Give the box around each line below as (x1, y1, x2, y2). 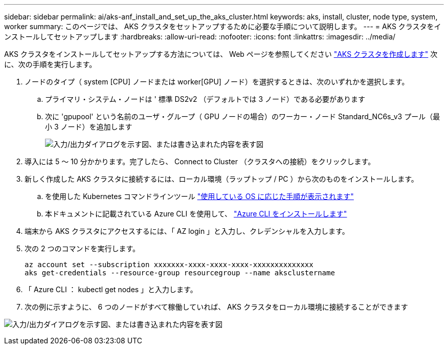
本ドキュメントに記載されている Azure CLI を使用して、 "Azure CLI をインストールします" (45, 209, 347, 218)
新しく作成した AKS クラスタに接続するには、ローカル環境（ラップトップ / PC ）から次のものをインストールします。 (25, 174, 418, 183)
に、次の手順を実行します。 (4, 60, 97, 69)
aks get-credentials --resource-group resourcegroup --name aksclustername (25, 269, 335, 277)
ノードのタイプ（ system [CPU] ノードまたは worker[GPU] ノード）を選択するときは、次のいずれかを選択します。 (25, 77, 409, 86)
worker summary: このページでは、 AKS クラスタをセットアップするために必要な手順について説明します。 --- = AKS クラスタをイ (4, 22, 441, 31)
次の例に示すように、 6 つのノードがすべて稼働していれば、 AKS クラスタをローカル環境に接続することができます (25, 302, 408, 311)
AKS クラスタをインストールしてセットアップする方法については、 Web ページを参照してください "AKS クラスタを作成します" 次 (4, 50, 438, 58)
